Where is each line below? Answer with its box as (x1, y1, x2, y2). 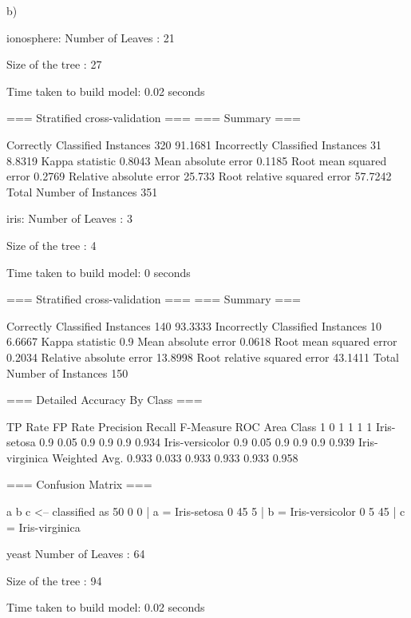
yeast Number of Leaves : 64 (6, 545, 145, 562)
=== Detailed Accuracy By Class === (6, 391, 203, 408)
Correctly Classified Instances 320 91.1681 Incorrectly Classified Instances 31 (6, 136, 382, 153)
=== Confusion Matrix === (6, 476, 152, 493)
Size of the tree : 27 (6, 56, 102, 73)
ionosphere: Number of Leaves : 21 (6, 29, 175, 46)
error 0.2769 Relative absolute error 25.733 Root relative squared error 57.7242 (6, 168, 392, 184)
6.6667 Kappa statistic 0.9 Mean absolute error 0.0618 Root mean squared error (6, 333, 397, 350)
